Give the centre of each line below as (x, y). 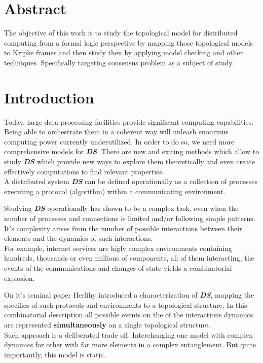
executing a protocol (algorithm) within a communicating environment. (115, 191)
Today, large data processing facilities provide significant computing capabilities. (129, 121)
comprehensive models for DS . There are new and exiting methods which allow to (132, 151)
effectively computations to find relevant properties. (84, 171)
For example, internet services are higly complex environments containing (118, 248)
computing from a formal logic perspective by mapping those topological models (129, 42)
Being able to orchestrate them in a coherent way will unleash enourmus (116, 132)
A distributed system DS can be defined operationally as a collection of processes (131, 181)
